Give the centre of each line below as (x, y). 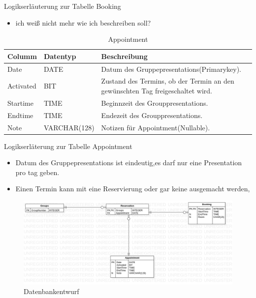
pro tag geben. (37, 172)
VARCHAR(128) (69, 127)
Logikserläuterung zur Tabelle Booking (63, 6)
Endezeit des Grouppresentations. (152, 115)
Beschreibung (124, 56)
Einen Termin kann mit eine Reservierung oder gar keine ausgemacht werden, (133, 189)
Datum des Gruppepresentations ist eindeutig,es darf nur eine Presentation (129, 163)
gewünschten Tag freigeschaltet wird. (157, 91)
